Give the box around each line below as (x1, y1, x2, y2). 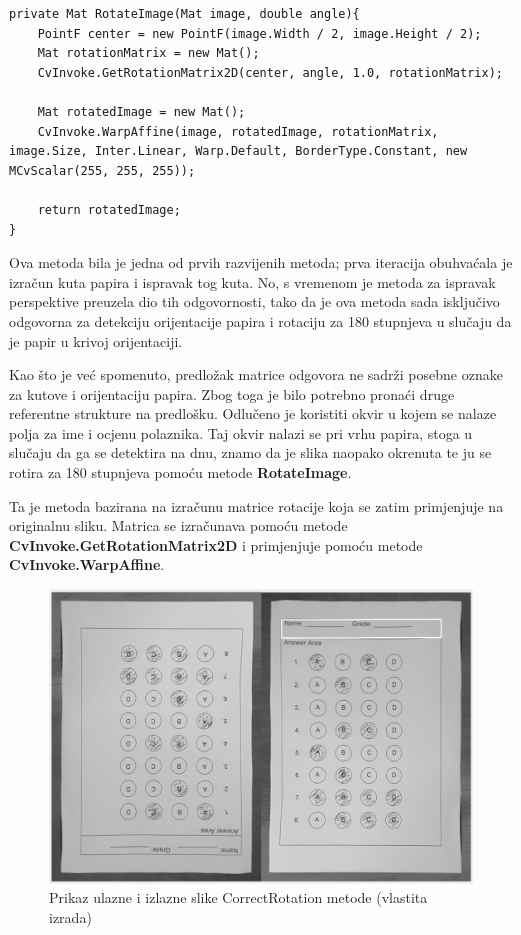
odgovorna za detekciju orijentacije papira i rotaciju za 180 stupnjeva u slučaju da (9, 310, 512, 331)
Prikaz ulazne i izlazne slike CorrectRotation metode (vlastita (49, 887, 428, 908)
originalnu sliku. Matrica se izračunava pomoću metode (9, 515, 348, 536)
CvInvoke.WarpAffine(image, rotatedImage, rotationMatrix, (37, 124, 439, 139)
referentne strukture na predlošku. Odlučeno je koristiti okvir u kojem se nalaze (9, 403, 497, 424)
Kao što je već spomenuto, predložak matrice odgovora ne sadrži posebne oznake (9, 364, 503, 385)
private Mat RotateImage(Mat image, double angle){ (9, 7, 360, 21)
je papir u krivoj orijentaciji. (9, 330, 183, 351)
